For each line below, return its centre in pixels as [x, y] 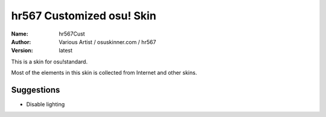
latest [66, 51]
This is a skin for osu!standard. [49, 62]
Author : [21, 42]
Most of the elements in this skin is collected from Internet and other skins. [104, 73]
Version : [22, 51]
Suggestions [36, 90]
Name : [20, 34]
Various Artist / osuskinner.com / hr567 [107, 42]
